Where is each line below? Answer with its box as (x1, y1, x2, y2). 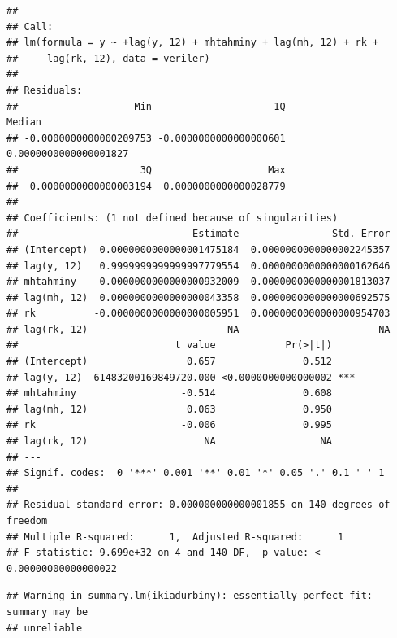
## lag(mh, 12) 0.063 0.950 (6, 403, 332, 415)
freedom (6, 515, 48, 527)
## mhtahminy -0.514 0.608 (6, 387, 332, 400)
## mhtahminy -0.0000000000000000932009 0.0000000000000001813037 (6, 276, 391, 288)
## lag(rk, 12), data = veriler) (6, 52, 210, 64)
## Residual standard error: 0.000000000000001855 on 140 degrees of (6, 499, 391, 511)
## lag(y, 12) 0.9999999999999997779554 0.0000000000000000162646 (6, 260, 391, 272)
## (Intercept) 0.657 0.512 (6, 356, 332, 368)
